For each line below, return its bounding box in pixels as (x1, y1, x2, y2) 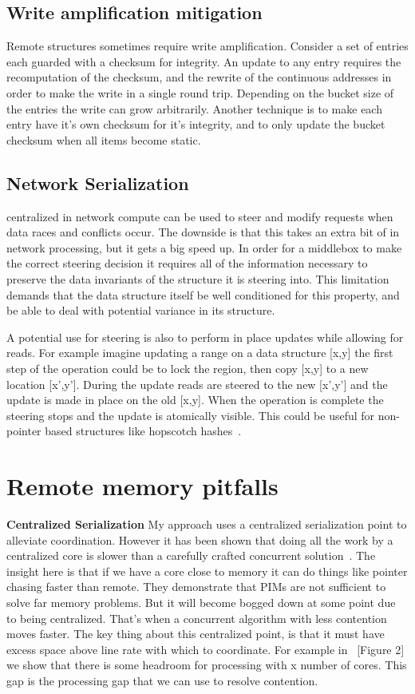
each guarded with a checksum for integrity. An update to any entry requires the (6, 53, 401, 69)
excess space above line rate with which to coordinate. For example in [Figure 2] (6, 640, 405, 657)
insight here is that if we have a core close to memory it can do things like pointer (6, 562, 408, 579)
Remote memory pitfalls (6, 470, 279, 502)
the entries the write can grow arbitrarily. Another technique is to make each (6, 100, 382, 117)
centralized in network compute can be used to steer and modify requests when (6, 208, 393, 224)
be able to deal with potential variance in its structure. (6, 302, 275, 319)
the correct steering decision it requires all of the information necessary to (6, 255, 368, 272)
